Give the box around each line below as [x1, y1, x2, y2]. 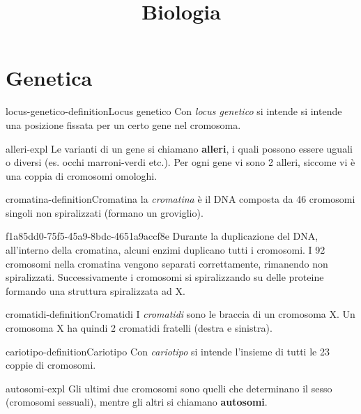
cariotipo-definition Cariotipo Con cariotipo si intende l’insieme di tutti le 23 [6, 344, 330, 358]
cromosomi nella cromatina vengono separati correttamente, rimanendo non [6, 256, 328, 270]
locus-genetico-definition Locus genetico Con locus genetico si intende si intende [6, 104, 342, 118]
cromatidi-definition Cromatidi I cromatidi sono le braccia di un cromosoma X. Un [6, 307, 355, 321]
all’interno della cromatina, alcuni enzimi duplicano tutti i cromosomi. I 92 [6, 243, 325, 257]
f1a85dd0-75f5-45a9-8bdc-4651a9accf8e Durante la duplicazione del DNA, [6, 229, 318, 243]
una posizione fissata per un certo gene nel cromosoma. [6, 117, 241, 132]
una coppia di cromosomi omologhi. [6, 168, 158, 183]
